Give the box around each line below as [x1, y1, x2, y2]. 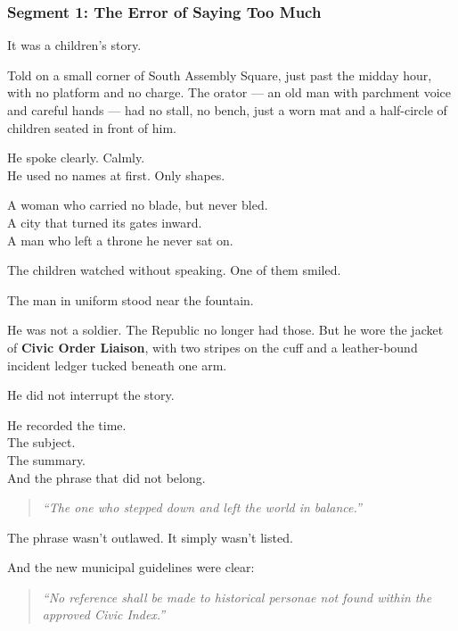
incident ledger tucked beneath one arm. [7, 355, 227, 374]
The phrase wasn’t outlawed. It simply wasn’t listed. [7, 527, 293, 546]
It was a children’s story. [7, 36, 142, 54]
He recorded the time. [7, 415, 127, 434]
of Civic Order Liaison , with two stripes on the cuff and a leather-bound [7, 337, 418, 356]
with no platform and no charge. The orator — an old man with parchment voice [7, 83, 451, 102]
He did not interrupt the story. [7, 386, 175, 404]
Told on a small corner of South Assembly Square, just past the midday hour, [7, 65, 432, 84]
